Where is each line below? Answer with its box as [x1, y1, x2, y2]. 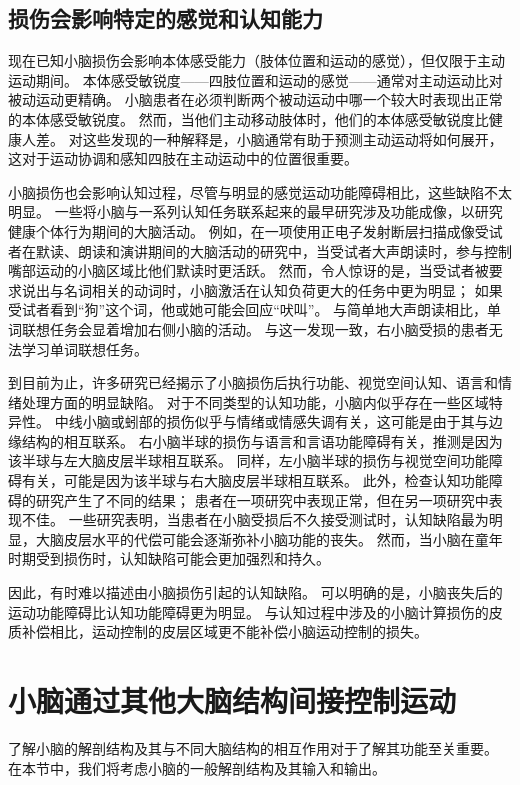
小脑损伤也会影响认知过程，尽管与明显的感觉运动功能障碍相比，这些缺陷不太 [8, 181, 512, 202]
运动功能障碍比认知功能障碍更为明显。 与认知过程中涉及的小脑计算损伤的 [8, 601, 489, 622]
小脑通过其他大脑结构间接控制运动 [8, 680, 457, 721]
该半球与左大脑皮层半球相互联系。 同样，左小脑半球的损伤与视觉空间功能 [8, 450, 489, 471]
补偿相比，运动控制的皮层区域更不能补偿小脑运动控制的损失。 [21, 621, 428, 642]
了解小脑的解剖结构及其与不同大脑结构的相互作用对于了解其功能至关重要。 [8, 737, 498, 758]
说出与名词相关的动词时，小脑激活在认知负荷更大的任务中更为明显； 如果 [21, 279, 503, 300]
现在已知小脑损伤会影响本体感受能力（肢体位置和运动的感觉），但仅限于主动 [8, 50, 505, 71]
